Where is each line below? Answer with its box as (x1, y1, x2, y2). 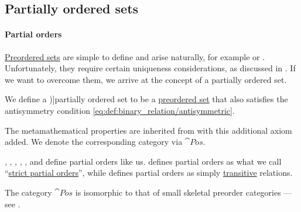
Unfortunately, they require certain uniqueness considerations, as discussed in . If (5, 62, 296, 74)
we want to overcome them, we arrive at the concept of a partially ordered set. (5, 73, 287, 85)
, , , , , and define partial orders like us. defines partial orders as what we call (5, 155, 282, 167)
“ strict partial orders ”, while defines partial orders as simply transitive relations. (5, 166, 293, 179)
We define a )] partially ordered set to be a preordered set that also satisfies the (5, 93, 288, 105)
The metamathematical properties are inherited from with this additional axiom (5, 124, 292, 136)
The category (5, 186, 52, 198)
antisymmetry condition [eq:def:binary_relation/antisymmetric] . (5, 104, 235, 116)
